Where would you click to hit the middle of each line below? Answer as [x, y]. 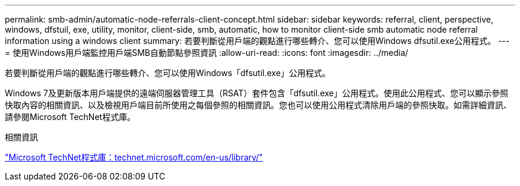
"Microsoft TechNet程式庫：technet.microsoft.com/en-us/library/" [134, 157]
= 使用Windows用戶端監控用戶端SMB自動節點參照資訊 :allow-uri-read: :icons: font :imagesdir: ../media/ [207, 53]
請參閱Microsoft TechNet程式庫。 [70, 117]
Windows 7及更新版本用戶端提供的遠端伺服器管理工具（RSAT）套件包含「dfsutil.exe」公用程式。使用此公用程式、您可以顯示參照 [257, 93]
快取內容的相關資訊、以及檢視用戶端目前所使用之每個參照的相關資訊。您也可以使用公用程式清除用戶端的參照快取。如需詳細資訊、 [258, 105]
